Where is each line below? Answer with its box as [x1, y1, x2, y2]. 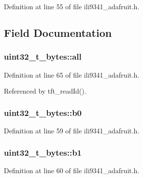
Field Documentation [4, 25, 112, 40]
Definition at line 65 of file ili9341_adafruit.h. [4, 69, 140, 80]
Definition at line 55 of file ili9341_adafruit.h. [4, 1, 140, 11]
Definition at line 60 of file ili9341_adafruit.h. [4, 165, 140, 175]
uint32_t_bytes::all [4, 50, 82, 63]
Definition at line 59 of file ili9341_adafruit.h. [4, 126, 140, 135]
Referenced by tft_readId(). [4, 86, 86, 96]
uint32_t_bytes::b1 [4, 146, 82, 158]
